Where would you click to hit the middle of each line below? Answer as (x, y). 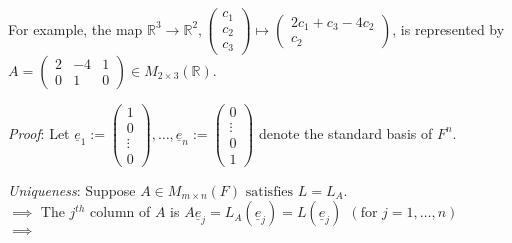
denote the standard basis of (345, 132)
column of (120, 211)
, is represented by (448, 28)
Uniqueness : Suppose (72, 189)
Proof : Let (39, 132)
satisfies (269, 191)
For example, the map (75, 28)
